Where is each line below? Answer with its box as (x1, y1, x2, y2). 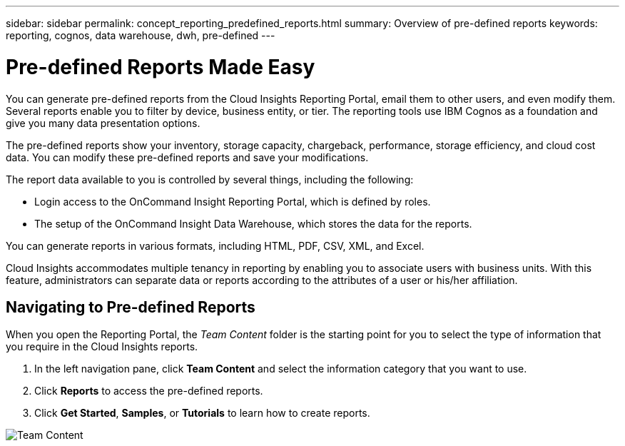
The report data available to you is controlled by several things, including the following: (6, 173, 414, 186)
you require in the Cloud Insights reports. (6, 340, 198, 353)
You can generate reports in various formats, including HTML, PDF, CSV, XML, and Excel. (6, 239, 425, 252)
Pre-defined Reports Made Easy (6, 54, 315, 79)
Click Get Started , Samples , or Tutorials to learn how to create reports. (34, 407, 370, 420)
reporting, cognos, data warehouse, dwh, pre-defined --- (6, 29, 275, 41)
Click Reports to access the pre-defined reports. (34, 385, 263, 397)
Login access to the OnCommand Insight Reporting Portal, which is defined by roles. (34, 195, 431, 208)
